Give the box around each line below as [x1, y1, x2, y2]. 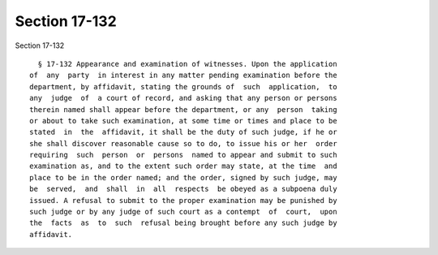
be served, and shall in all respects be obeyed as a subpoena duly [29, 184, 337, 194]
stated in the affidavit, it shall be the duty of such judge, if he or [29, 127, 337, 137]
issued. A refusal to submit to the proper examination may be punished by [29, 196, 337, 205]
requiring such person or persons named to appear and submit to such [29, 150, 337, 160]
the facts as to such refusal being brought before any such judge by [29, 218, 337, 227]
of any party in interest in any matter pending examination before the [29, 71, 337, 80]
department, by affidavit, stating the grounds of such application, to [29, 82, 337, 91]
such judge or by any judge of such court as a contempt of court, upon [29, 207, 337, 217]
